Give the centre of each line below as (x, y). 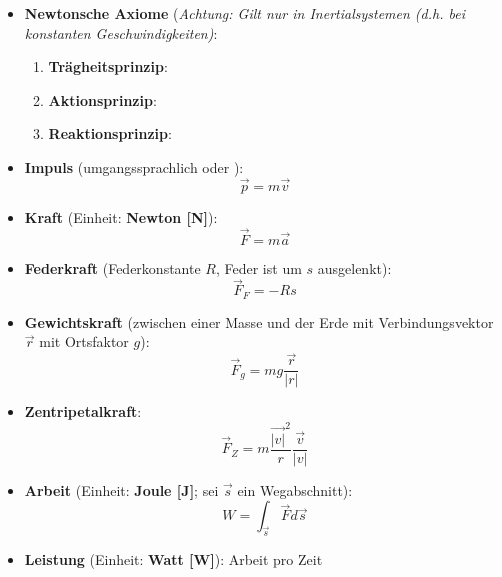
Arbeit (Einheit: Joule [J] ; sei (121, 489)
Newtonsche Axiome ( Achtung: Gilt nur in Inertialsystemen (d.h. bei (244, 13)
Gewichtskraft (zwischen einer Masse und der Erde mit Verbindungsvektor (259, 321)
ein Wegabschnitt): (295, 489)
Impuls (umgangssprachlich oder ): (134, 166)
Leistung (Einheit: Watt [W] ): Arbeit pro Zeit (173, 559)
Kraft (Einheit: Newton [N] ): (121, 216)
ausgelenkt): (354, 267)
